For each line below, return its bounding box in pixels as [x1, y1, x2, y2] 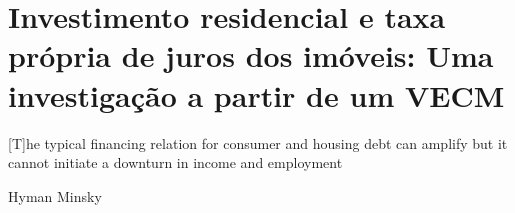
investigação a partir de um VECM [8, 74, 505, 115]
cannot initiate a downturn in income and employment [8, 152, 343, 173]
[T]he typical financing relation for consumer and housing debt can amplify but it [8, 132, 508, 153]
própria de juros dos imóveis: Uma [8, 35, 494, 76]
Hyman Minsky [8, 185, 102, 206]
